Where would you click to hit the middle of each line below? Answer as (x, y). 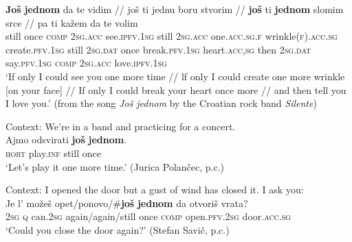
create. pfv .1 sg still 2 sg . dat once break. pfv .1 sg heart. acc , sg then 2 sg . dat (158, 49)
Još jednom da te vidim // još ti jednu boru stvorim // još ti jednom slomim (175, 9)
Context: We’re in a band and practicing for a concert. (121, 126)
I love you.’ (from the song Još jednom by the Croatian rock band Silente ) (161, 103)
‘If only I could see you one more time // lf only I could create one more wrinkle (175, 76)
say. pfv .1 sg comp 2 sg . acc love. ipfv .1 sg (86, 63)
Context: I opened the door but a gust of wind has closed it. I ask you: (155, 190)
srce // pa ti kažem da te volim (72, 22)
